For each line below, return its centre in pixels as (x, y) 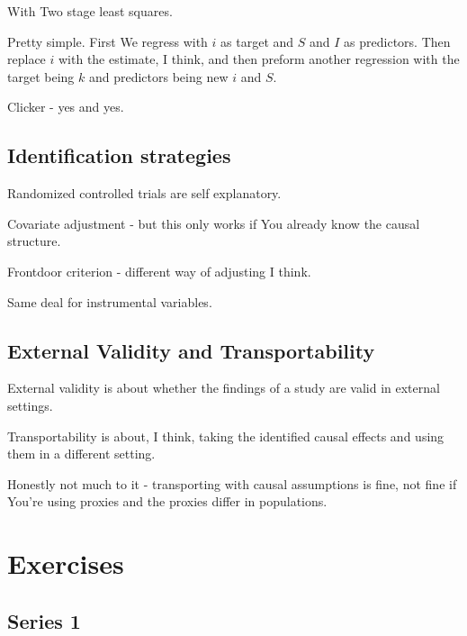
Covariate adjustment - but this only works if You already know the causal (214, 223)
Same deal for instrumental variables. (110, 301)
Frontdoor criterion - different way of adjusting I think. (159, 271)
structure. (34, 241)
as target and (257, 41)
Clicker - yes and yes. (66, 107)
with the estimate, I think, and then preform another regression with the (259, 59)
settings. (30, 405)
